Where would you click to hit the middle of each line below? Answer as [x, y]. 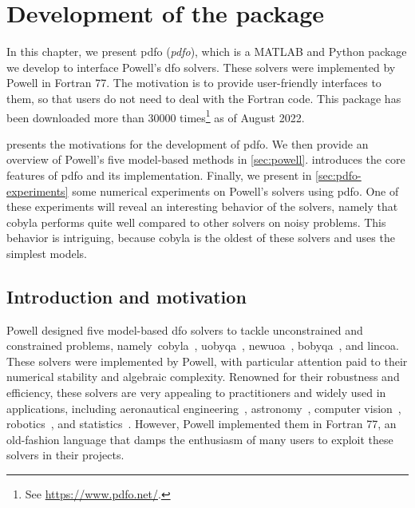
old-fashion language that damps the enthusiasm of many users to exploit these [200, 439]
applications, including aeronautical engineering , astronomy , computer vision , [204, 408]
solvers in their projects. [65, 455]
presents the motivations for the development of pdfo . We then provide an [188, 143]
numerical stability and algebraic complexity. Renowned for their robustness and [203, 377]
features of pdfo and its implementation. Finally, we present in [159, 175]
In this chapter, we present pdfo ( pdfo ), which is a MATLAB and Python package [207, 52]
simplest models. [47, 253]
